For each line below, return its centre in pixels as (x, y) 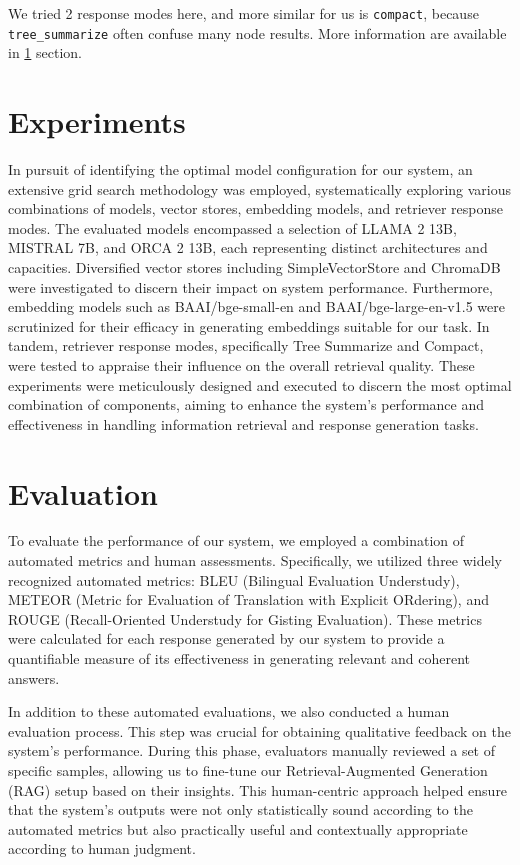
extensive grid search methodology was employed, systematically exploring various (260, 188)
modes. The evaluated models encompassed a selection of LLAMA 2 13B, (232, 227)
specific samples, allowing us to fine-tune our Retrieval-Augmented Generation (248, 770)
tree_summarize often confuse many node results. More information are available (257, 32)
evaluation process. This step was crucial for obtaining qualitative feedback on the (259, 730)
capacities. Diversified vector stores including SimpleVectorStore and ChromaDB (254, 267)
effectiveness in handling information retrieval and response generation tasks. (243, 423)
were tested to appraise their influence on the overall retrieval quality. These (241, 364)
